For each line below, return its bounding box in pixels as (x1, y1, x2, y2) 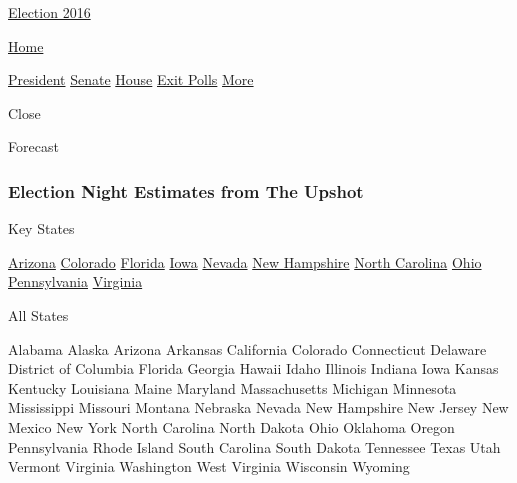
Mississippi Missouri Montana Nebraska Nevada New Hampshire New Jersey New (8, 397, 509, 418)
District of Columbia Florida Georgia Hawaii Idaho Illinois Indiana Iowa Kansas (8, 358, 499, 379)
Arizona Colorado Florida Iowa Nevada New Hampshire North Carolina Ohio (8, 251, 482, 272)
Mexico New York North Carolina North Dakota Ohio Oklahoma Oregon (8, 416, 455, 437)
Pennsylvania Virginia (8, 271, 143, 292)
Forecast (8, 136, 59, 157)
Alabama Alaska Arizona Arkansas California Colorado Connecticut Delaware (8, 338, 487, 359)
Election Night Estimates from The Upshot (8, 178, 364, 203)
